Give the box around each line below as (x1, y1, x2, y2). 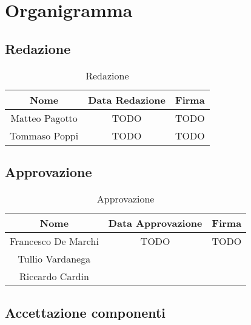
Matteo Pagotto (10, 110, 78, 125)
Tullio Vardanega (18, 251, 91, 266)
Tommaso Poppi (10, 128, 79, 142)
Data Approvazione (108, 215, 202, 230)
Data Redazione (88, 92, 166, 107)
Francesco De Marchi (10, 233, 99, 248)
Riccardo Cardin (19, 269, 89, 283)
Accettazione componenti (5, 303, 166, 322)
